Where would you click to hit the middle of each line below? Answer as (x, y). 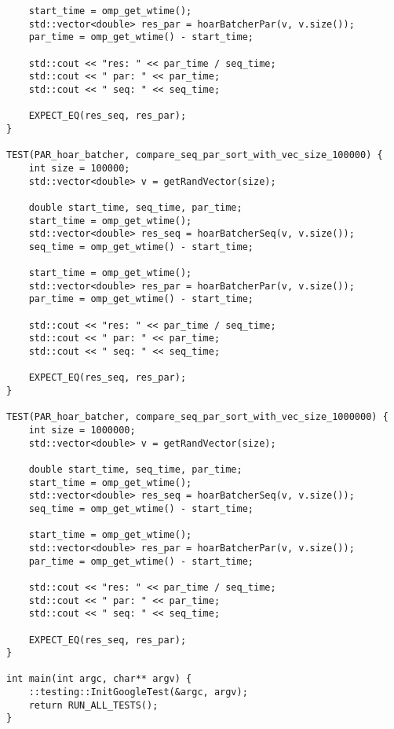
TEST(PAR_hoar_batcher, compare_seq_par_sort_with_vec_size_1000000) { (197, 417)
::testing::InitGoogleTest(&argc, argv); (138, 692)
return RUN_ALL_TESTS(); (93, 705)
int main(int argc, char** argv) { (99, 679)
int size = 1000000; (82, 430)
